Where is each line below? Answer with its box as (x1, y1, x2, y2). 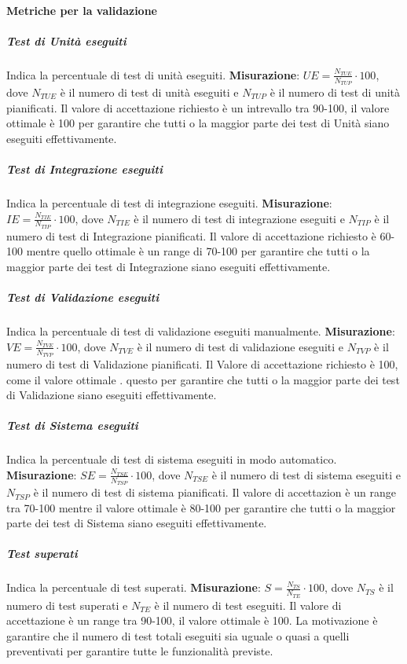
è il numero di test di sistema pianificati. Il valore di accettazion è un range (33, 484, 396, 501)
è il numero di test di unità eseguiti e (60, 83, 239, 100)
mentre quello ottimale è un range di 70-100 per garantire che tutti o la (26, 243, 370, 259)
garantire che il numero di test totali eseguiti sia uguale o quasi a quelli (6, 627, 350, 644)
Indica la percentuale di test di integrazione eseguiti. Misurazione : (6, 194, 332, 211)
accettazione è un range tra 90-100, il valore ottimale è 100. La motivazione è (6, 612, 378, 629)
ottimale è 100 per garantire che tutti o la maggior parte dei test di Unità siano (6, 115, 390, 131)
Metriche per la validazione (6, 2, 157, 18)
